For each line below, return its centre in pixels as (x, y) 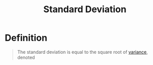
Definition (26, 38)
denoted (26, 57)
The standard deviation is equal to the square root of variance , (83, 52)
